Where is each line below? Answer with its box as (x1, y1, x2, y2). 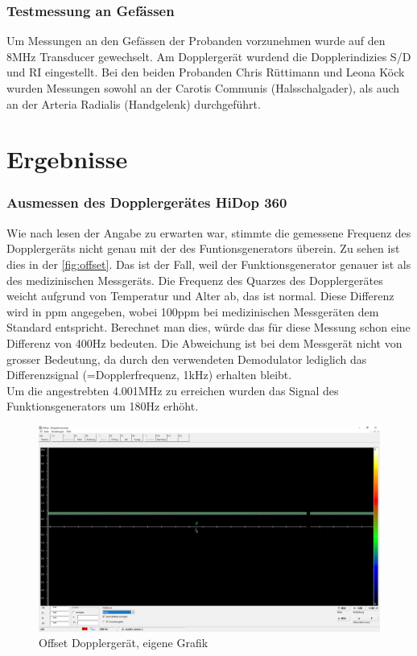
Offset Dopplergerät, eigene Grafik (39, 634, 208, 651)
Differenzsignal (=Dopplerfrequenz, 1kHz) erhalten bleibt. (6, 366, 292, 383)
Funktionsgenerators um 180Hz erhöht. (6, 398, 199, 415)
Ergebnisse (6, 142, 128, 175)
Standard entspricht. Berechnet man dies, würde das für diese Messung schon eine (6, 319, 411, 336)
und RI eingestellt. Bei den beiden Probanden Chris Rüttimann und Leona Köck (6, 64, 405, 80)
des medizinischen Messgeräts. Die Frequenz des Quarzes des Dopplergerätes (6, 271, 383, 288)
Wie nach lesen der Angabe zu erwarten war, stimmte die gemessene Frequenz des (6, 224, 411, 241)
